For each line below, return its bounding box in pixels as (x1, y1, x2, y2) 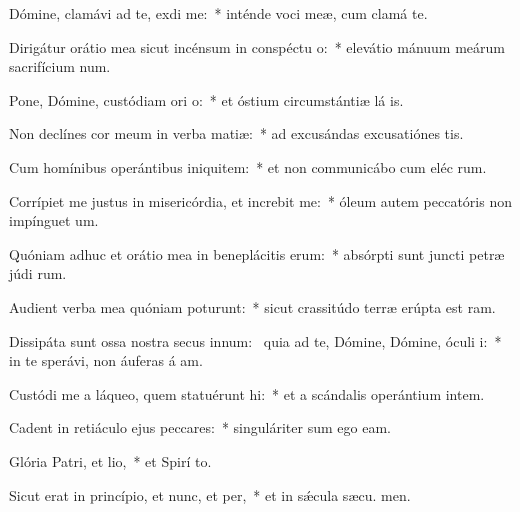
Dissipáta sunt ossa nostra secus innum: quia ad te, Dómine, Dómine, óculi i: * (9, 330, 502, 351)
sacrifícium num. (9, 56, 111, 77)
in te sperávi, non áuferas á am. (9, 350, 203, 371)
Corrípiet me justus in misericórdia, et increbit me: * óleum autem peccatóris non (9, 190, 512, 211)
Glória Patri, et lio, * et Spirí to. (9, 450, 212, 471)
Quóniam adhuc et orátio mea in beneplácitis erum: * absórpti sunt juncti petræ (9, 243, 505, 264)
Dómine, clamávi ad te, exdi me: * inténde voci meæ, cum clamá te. (9, 3, 428, 23)
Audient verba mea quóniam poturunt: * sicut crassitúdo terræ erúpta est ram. (9, 296, 496, 317)
